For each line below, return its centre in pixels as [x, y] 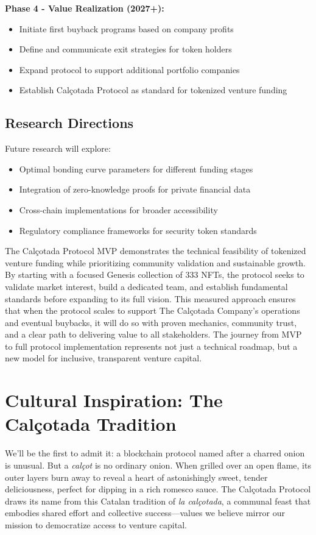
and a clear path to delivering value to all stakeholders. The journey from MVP [153, 334]
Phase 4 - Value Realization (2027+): [85, 8]
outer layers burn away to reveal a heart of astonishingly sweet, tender [136, 477]
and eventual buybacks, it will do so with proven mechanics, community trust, [151, 322]
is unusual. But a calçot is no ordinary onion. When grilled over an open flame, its [158, 465]
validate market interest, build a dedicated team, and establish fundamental [146, 286]
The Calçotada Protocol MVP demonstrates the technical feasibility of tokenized [156, 251]
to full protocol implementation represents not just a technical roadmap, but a [151, 346]
